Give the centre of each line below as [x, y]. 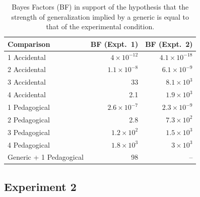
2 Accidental [27, 69]
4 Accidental [27, 94]
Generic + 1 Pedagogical [46, 157]
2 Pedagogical [29, 119]
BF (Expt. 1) [114, 44]
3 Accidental [27, 82]
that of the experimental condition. [100, 26]
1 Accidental [27, 57]
